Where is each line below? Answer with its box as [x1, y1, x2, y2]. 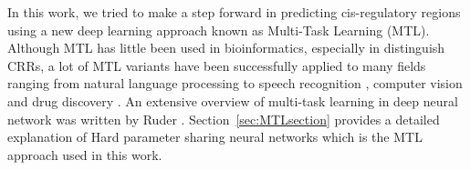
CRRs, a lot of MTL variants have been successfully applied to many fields [7, 55, 426, 75]
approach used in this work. [7, 145, 162, 164]
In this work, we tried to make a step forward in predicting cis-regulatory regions [7, 3, 461, 21]
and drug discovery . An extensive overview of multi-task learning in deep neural [7, 91, 458, 110]
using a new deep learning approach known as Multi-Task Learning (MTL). [7, 20, 430, 39]
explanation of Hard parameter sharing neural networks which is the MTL [7, 127, 423, 146]
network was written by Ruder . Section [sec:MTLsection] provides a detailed [7, 109, 440, 128]
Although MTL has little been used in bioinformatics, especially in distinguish [7, 38, 445, 57]
